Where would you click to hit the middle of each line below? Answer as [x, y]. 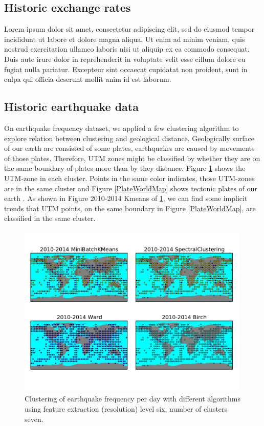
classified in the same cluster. [50, 218]
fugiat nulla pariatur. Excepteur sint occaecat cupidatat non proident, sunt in [126, 69]
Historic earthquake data [71, 107]
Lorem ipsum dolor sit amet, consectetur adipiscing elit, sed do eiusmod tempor [129, 29]
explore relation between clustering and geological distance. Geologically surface [129, 138]
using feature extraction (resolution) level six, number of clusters [126, 408]
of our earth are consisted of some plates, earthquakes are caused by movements [129, 148]
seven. [34, 419]
